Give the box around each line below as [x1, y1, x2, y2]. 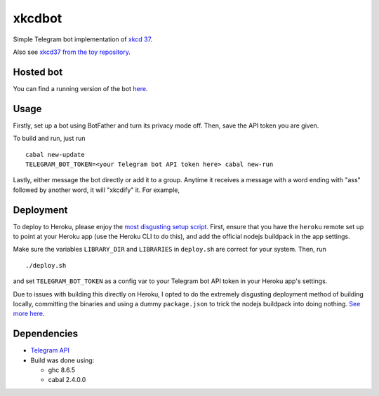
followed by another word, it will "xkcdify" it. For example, [13, 186, 180, 194]
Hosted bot [13, 66, 63, 78]
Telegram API [30, 346, 69, 355]
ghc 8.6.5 [48, 366, 76, 374]
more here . [13, 309, 45, 318]
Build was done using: [30, 356, 95, 364]
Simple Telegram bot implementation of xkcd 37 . [13, 35, 153, 43]
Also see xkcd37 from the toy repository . [13, 48, 131, 56]
